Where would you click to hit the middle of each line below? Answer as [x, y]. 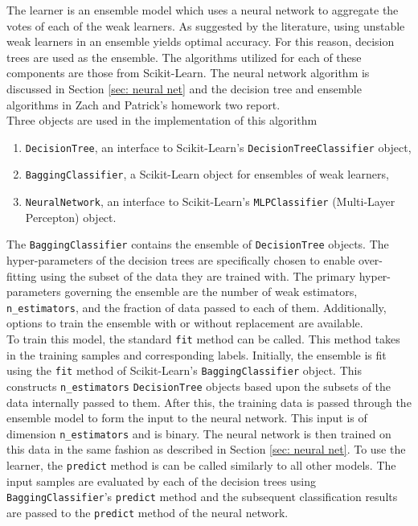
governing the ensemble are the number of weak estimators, [211, 292]
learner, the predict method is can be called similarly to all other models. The [201, 465]
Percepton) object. [71, 217]
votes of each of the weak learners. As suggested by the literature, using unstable [206, 25]
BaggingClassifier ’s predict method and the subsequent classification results [202, 497]
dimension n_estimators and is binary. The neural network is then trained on [199, 433]
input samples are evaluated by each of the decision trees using [162, 481]
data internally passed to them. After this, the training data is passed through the [209, 402]
